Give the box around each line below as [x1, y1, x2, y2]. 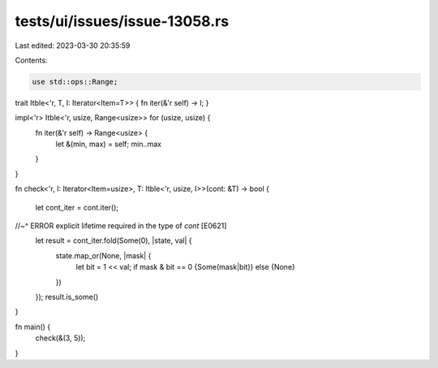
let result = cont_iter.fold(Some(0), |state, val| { [35, 236, 192, 245]
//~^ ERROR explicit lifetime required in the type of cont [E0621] [15, 221, 227, 231]
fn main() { [15, 322, 51, 331]
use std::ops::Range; [32, 77, 118, 86]
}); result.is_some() [35, 292, 99, 301]
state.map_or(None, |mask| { [55, 250, 152, 260]
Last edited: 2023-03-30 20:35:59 [15, 41, 131, 50]
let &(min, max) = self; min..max [55, 139, 162, 149]
